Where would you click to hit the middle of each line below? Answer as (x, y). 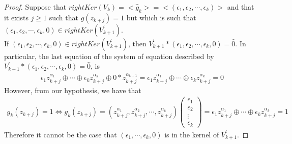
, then (137, 43)
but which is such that (161, 17)
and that (241, 7)
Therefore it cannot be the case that (61, 134)
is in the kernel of (192, 134)
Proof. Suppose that (35, 7)
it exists (16, 17)
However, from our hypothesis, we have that (73, 90)
